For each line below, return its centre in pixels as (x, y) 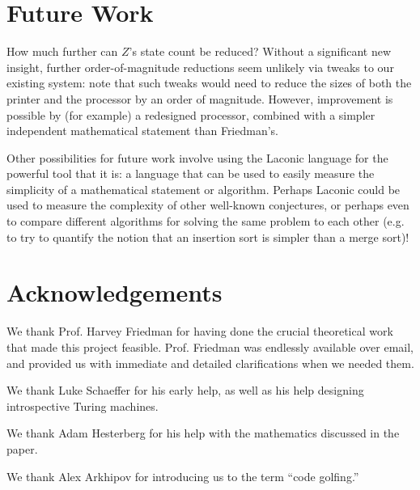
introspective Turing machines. (83, 406)
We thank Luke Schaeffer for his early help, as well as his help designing (185, 390)
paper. (22, 448)
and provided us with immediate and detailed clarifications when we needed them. (210, 363)
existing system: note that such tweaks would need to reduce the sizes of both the (209, 83)
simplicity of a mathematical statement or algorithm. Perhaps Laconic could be (204, 189)
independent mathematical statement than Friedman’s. (143, 131)
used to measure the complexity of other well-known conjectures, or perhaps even (208, 205)
